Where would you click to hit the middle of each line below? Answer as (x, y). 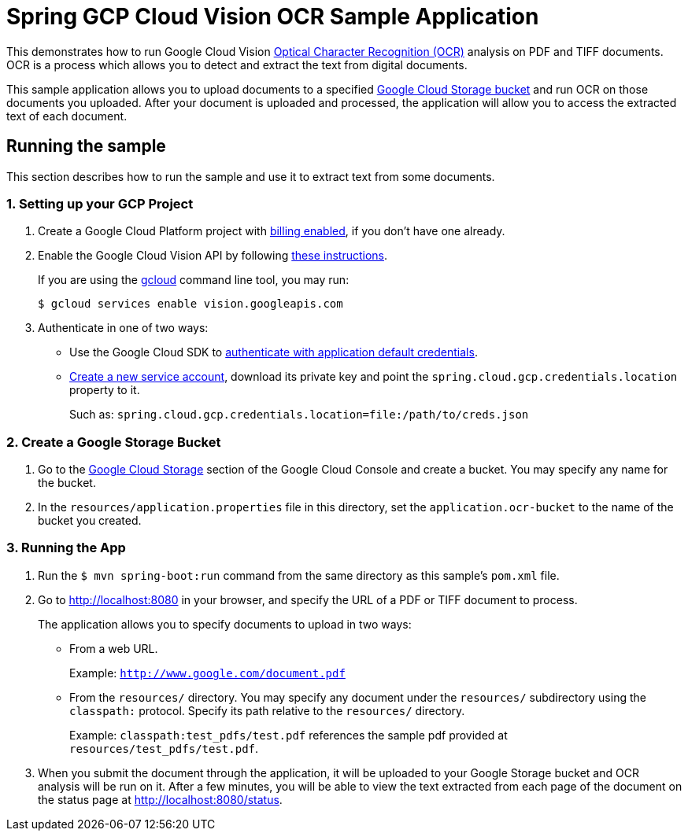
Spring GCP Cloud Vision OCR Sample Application (273, 17)
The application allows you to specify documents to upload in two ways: (225, 624)
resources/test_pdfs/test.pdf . (164, 748)
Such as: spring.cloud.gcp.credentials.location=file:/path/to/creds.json (299, 415)
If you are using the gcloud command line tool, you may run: (194, 280)
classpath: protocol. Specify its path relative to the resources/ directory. (267, 710)
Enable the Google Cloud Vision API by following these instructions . (213, 256)
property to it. (105, 390)
